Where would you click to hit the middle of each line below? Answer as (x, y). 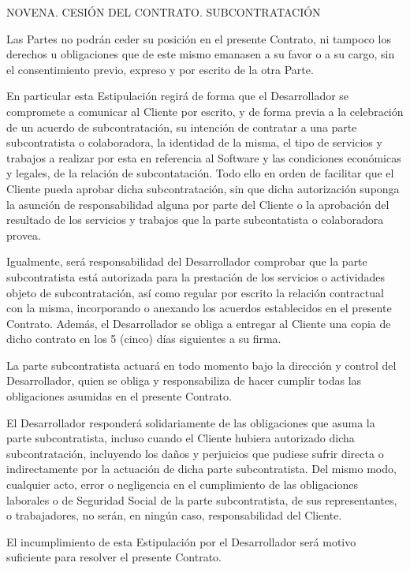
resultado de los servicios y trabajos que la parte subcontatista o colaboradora (195, 220)
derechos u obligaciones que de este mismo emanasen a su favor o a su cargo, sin (201, 54)
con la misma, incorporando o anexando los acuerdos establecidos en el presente (199, 308)
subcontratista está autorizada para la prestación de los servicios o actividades (196, 276)
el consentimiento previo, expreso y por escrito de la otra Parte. (160, 69)
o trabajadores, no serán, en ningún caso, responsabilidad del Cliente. (174, 515)
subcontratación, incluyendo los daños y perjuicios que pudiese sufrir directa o (195, 453)
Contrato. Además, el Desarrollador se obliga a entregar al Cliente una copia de (199, 323)
